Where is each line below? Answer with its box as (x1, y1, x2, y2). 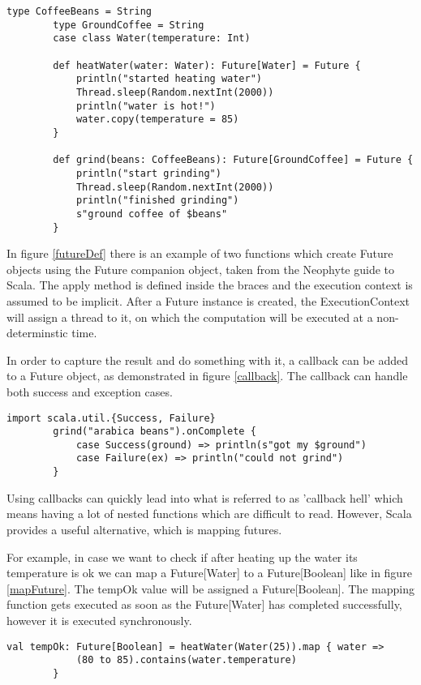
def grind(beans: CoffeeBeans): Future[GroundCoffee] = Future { (53, 154, 414, 166)
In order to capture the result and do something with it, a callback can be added (6, 351, 408, 368)
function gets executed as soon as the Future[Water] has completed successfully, (6, 596, 402, 613)
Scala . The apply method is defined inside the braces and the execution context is (6, 276, 413, 293)
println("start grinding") (75, 167, 221, 179)
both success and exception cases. (6, 383, 173, 400)
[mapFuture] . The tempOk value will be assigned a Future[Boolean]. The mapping (6, 580, 415, 597)
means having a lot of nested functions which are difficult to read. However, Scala (6, 505, 412, 522)
